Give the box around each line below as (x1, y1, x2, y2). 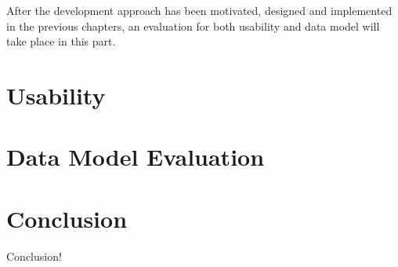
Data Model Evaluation (6, 141, 265, 173)
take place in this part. (6, 33, 116, 49)
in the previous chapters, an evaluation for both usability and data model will (6, 17, 380, 34)
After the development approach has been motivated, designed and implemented (6, 2, 393, 18)
